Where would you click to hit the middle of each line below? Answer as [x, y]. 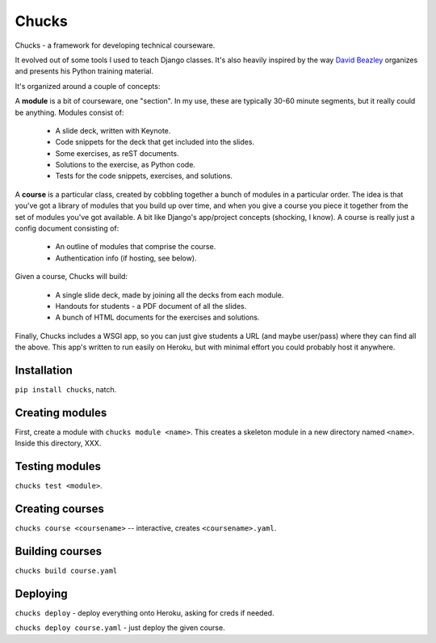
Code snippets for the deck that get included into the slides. [155, 142]
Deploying [41, 593]
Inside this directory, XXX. [58, 443]
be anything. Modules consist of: [69, 112]
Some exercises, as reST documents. [117, 153]
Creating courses [60, 509]
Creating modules [61, 412]
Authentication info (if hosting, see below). [126, 258]
